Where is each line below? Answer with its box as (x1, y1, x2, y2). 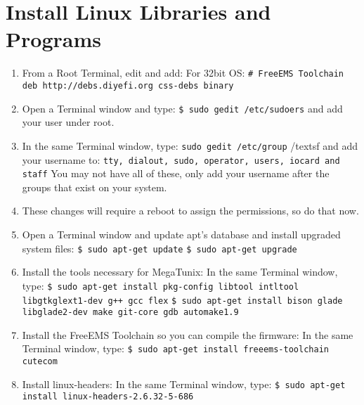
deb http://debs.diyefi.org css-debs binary (22, 80, 234, 91)
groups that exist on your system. (22, 179, 167, 194)
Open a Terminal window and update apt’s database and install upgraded (22, 227, 341, 242)
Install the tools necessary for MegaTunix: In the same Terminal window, (22, 264, 338, 279)
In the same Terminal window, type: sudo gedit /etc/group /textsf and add (22, 138, 358, 153)
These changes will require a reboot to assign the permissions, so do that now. (22, 203, 359, 218)
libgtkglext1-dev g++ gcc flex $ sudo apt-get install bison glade (22, 295, 343, 306)
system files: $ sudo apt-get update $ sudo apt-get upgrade (22, 240, 297, 255)
